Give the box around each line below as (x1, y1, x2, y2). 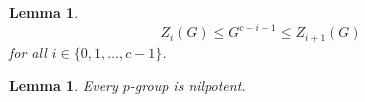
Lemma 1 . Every (9, 75, 118, 96)
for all (9, 41, 47, 62)
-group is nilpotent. (129, 75, 246, 96)
